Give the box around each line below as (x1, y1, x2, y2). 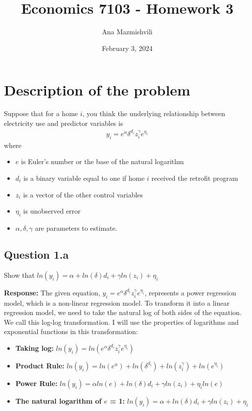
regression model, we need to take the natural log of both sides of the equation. (4, 307, 242, 317)
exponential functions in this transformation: (4, 326, 138, 337)
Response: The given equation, (4, 287, 100, 297)
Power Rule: (15, 378, 58, 388)
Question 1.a (4, 246, 69, 262)
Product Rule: (15, 360, 65, 370)
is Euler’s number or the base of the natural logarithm (21, 156, 184, 167)
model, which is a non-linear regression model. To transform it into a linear (4, 297, 229, 308)
